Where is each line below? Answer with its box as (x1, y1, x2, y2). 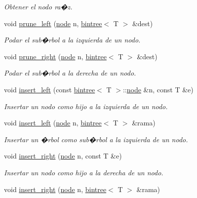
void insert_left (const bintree (4, 84, 95, 94)
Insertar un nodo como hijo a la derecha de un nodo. (4, 167, 163, 177)
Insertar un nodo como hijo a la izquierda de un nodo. (4, 101, 168, 111)
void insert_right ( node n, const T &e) (4, 151, 122, 161)
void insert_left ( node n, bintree (4, 118, 102, 128)
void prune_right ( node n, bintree (4, 51, 107, 61)
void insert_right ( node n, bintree (4, 184, 107, 194)
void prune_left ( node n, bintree (4, 18, 102, 28)
